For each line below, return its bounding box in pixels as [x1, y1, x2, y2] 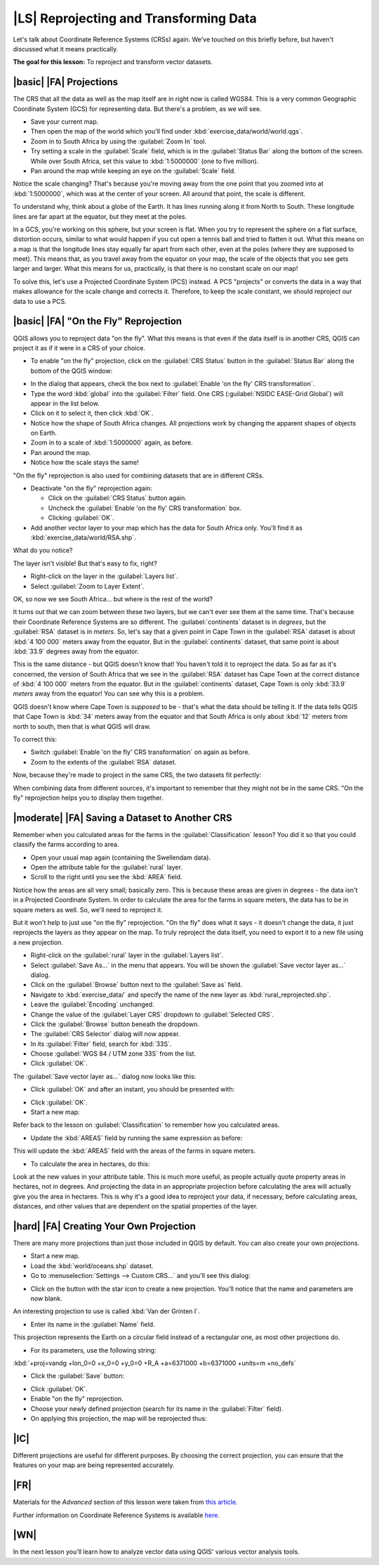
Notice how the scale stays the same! [30, 458, 140, 467]
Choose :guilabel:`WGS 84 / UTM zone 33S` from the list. [30, 1049, 197, 1058]
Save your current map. [30, 117, 99, 126]
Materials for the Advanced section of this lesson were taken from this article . [13, 1498, 238, 1507]
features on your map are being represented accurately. [13, 1461, 175, 1469]
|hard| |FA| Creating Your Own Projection [13, 1220, 197, 1232]
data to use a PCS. [13, 297, 67, 305]
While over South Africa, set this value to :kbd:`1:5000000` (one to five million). [30, 157, 259, 165]
